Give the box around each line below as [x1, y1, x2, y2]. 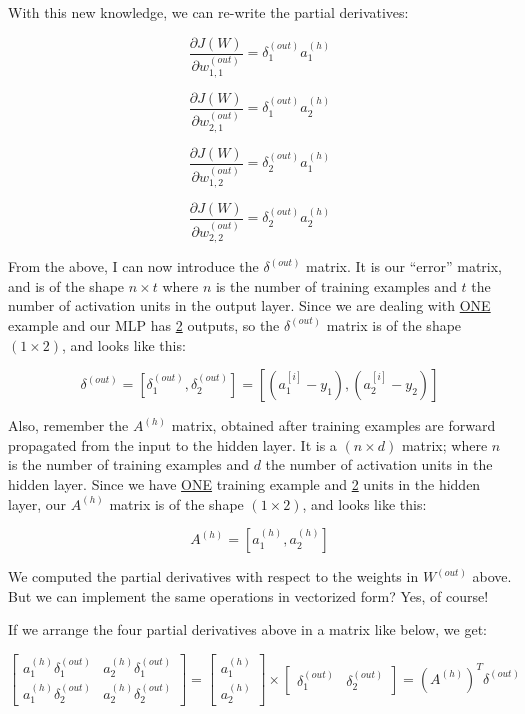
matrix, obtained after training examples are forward [171, 415, 496, 436]
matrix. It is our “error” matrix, [306, 256, 503, 277]
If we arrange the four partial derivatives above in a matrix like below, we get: [8, 619, 488, 640]
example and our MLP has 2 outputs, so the [8, 314, 280, 335]
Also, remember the [8, 415, 129, 436]
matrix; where [401, 434, 488, 455]
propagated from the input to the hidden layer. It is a [8, 434, 337, 455]
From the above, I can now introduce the [8, 256, 259, 277]
